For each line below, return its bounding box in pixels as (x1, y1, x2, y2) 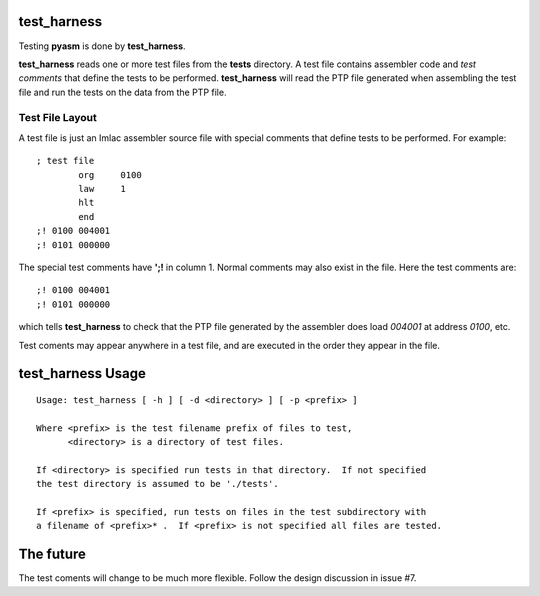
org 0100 (78, 169, 142, 180)
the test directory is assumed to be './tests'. (36, 478, 279, 490)
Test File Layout (18, 111, 97, 125)
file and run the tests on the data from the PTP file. (18, 86, 227, 98)
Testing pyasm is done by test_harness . (18, 40, 186, 52)
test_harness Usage (18, 365, 147, 382)
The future (18, 546, 87, 563)
